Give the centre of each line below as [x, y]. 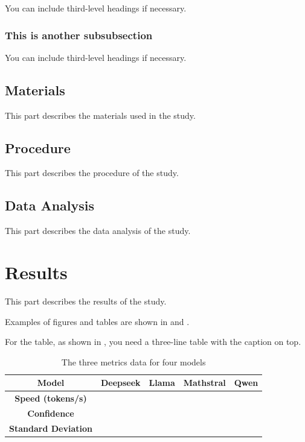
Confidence [51, 413]
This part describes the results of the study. [86, 301]
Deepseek [120, 383]
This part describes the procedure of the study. [92, 173]
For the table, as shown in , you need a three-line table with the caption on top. [153, 342]
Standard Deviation [51, 428]
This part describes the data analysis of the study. [98, 231]
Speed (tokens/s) [51, 398]
